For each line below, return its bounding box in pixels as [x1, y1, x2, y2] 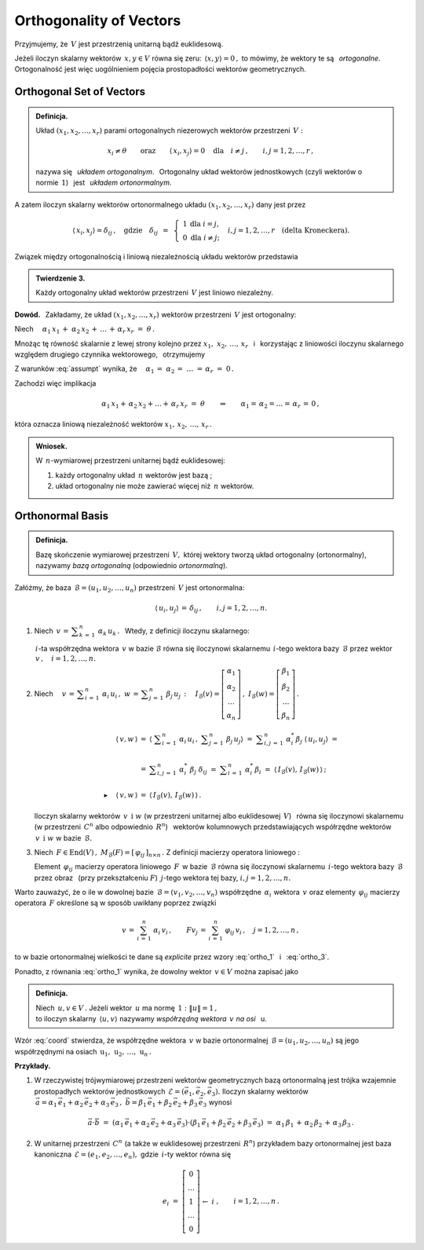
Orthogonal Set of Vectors [14, 85, 145, 98]
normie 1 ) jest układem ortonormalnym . [35, 178, 172, 188]
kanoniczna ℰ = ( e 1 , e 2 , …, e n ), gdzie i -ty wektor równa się [34, 1149, 232, 1161]
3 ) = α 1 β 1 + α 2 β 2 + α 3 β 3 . [257, 1118, 354, 1129]
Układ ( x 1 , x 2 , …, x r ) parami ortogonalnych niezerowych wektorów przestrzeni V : [35, 126, 304, 137]
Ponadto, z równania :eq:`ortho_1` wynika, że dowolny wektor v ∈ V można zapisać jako [14, 966, 298, 976]
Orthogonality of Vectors [14, 12, 181, 29]
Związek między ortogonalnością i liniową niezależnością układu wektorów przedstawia [14, 251, 298, 261]
